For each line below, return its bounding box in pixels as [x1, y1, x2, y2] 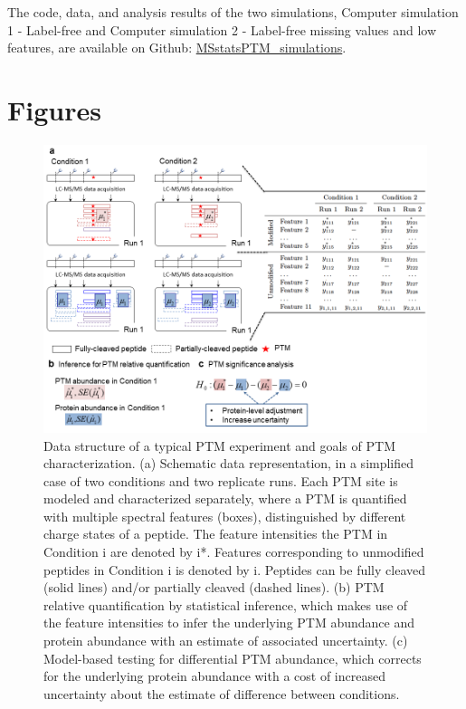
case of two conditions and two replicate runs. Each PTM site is [43, 471, 398, 490]
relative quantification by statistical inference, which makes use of [43, 595, 408, 614]
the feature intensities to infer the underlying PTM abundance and [43, 613, 415, 632]
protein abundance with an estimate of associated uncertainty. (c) [43, 631, 408, 650]
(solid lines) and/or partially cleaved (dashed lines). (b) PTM [43, 578, 385, 597]
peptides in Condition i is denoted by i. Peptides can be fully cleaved [43, 560, 426, 579]
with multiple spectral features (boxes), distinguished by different [43, 506, 406, 525]
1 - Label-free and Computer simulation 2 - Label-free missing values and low [7, 20, 437, 39]
